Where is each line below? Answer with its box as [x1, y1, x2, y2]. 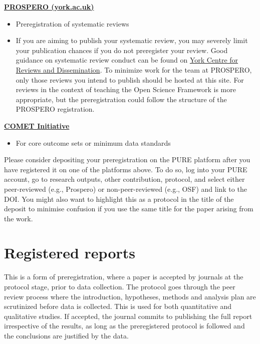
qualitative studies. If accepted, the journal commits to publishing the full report [4, 310, 252, 321]
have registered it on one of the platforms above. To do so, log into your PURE [4, 164, 247, 174]
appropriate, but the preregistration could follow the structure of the [16, 94, 227, 104]
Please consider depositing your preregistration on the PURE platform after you [4, 154, 250, 165]
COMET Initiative [4, 120, 70, 131]
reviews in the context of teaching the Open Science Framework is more [16, 84, 236, 95]
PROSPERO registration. [16, 104, 95, 114]
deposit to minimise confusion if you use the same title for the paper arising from [4, 203, 253, 214]
